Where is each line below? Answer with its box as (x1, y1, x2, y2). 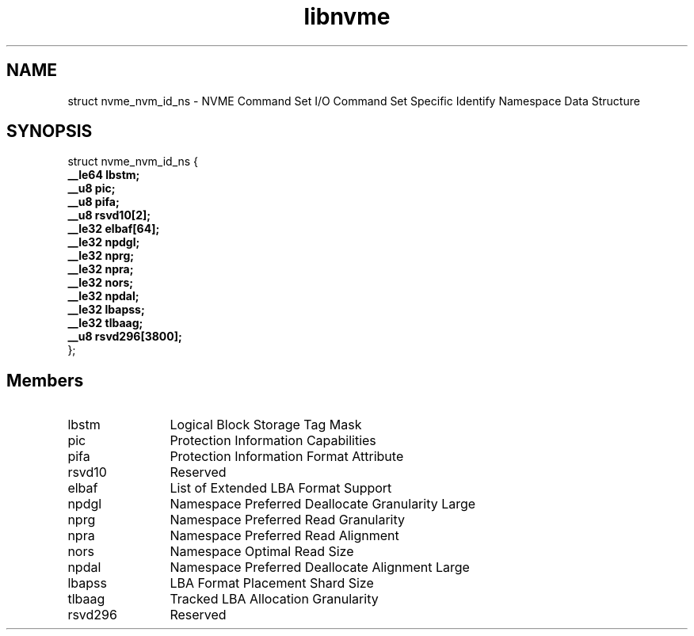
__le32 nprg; (67, 249, 135, 263)
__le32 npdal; (67, 289, 139, 303)
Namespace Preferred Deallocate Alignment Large (170, 559, 470, 576)
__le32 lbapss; (67, 303, 145, 317)
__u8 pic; (67, 181, 116, 196)
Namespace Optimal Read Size (170, 543, 354, 560)
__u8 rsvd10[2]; (67, 208, 151, 223)
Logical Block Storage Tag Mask (170, 417, 362, 433)
